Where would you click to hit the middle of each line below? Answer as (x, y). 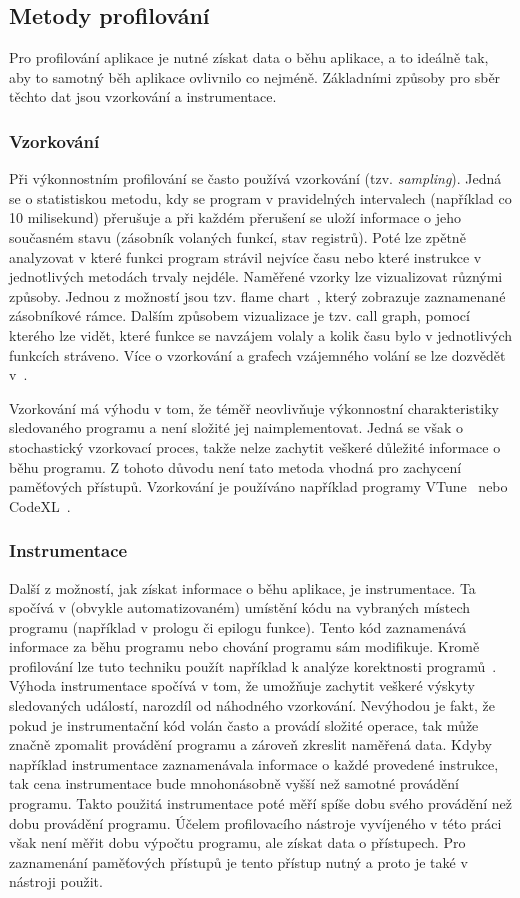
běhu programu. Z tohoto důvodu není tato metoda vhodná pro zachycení (235, 466)
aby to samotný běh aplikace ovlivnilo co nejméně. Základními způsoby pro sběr (255, 76)
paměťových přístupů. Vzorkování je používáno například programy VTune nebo (258, 486)
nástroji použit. (56, 881)
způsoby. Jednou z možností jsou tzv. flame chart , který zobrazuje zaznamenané (257, 295)
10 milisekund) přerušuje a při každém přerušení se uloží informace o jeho (235, 217)
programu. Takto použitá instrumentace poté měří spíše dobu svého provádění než (260, 803)
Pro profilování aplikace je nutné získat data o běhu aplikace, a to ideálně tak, (249, 57)
